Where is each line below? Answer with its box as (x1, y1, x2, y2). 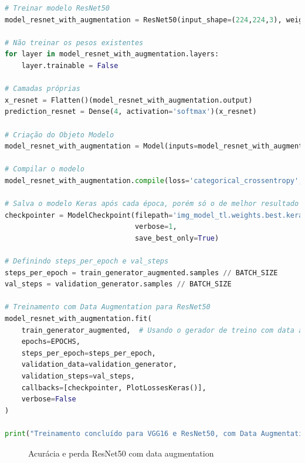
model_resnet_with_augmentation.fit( (5, 315, 152, 323)
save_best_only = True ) (134, 234, 219, 242)
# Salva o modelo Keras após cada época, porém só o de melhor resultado (5, 200, 299, 208)
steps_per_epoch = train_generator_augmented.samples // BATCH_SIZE (5, 268, 278, 277)
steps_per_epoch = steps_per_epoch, (21, 349, 156, 357)
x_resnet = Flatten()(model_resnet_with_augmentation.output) (5, 96, 253, 104)
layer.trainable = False (21, 61, 118, 70)
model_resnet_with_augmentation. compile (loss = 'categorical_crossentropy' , (5, 176, 303, 185)
